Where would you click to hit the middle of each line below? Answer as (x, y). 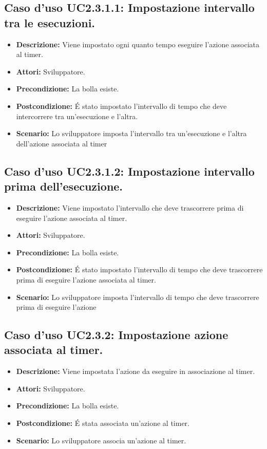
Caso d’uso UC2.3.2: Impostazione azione (116, 335)
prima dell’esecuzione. (64, 186)
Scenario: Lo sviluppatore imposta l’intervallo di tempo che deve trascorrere (138, 297)
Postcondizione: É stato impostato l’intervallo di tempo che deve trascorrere (139, 269)
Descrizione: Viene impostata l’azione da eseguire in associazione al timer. (136, 371)
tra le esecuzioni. (50, 22)
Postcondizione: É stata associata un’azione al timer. (103, 423)
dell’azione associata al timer (62, 143)
